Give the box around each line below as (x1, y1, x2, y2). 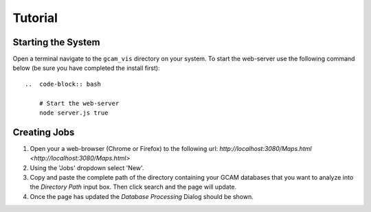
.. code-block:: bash (25, 80, 102, 88)
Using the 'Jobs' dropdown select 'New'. (30, 163, 144, 172)
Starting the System (12, 36, 101, 48)
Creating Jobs (12, 126, 75, 138)
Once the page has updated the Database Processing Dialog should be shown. (30, 192, 254, 200)
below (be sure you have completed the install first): (12, 64, 161, 72)
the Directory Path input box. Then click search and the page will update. (30, 182, 237, 191)
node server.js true (38, 109, 109, 117)
